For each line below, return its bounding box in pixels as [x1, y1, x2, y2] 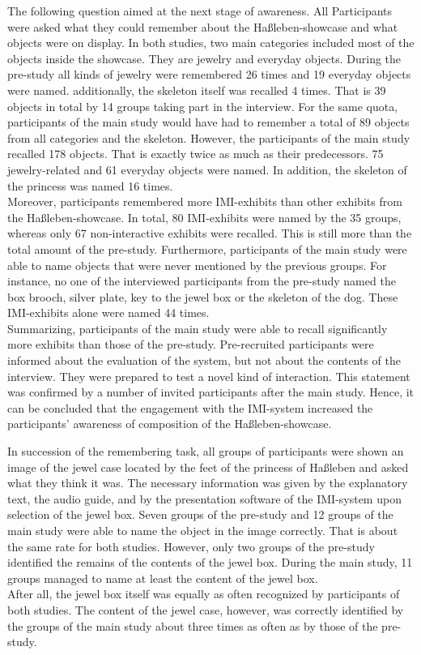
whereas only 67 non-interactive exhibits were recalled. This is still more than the [7, 225, 412, 242]
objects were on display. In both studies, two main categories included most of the [7, 34, 415, 51]
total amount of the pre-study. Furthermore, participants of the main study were [7, 240, 407, 257]
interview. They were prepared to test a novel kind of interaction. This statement [7, 367, 410, 384]
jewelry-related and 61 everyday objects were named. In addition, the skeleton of [7, 161, 407, 178]
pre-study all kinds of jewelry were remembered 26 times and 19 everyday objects [7, 66, 411, 83]
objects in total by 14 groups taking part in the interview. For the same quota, [7, 97, 398, 114]
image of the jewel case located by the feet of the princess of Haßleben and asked [7, 458, 409, 475]
